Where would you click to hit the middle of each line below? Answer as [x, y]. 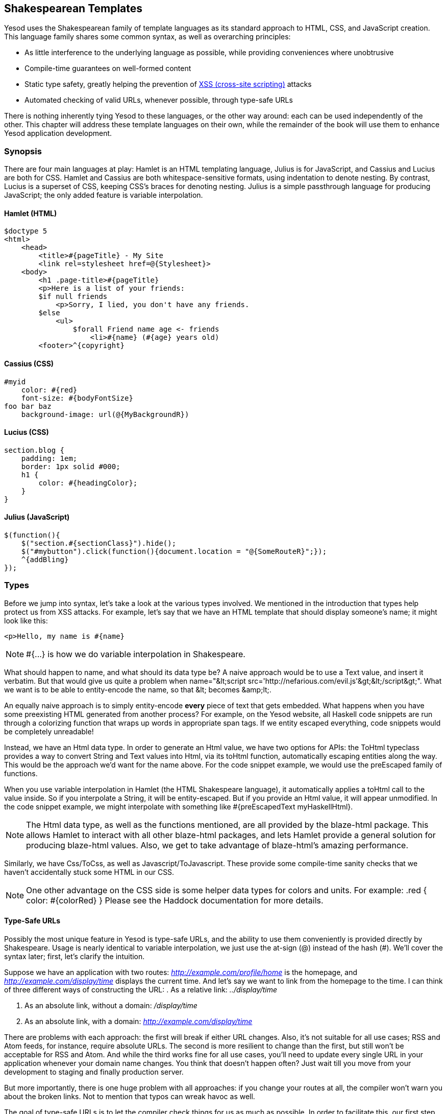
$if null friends [73, 297]
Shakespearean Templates [73, 8]
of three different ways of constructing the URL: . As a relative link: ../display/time [141, 990]
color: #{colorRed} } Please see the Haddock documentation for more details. [175, 900]
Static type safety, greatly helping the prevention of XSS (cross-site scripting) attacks [168, 84]
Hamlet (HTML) [31, 213]
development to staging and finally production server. [94, 1072]
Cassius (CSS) [29, 364]
